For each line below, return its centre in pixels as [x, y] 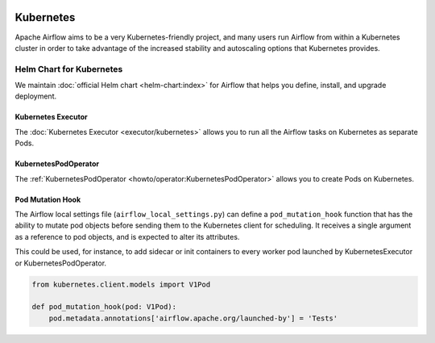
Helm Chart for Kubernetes [69, 69]
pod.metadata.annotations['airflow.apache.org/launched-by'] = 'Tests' [193, 318]
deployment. [35, 96]
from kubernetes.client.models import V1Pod [121, 284]
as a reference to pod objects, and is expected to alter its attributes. [127, 236]
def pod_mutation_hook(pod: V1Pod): [104, 307]
